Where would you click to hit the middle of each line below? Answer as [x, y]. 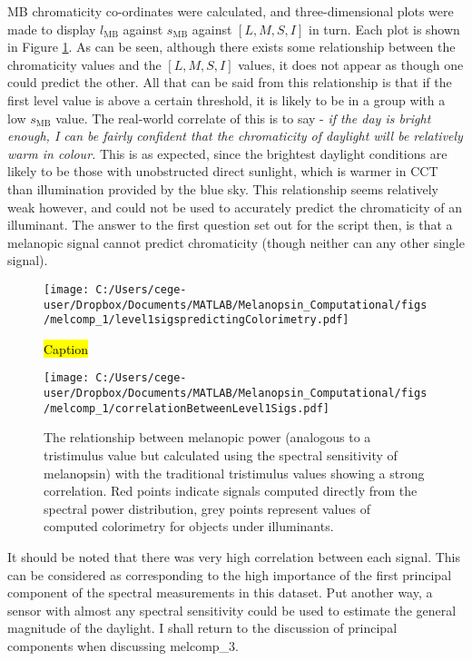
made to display [52, 29]
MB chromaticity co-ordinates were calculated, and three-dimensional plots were [231, 11]
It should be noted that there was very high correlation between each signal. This [234, 557]
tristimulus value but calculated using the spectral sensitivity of [221, 455]
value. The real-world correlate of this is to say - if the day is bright [243, 118]
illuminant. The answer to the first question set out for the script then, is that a [230, 225]
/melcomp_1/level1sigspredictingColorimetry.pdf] [197, 320]
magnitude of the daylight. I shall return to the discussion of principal [202, 628]
